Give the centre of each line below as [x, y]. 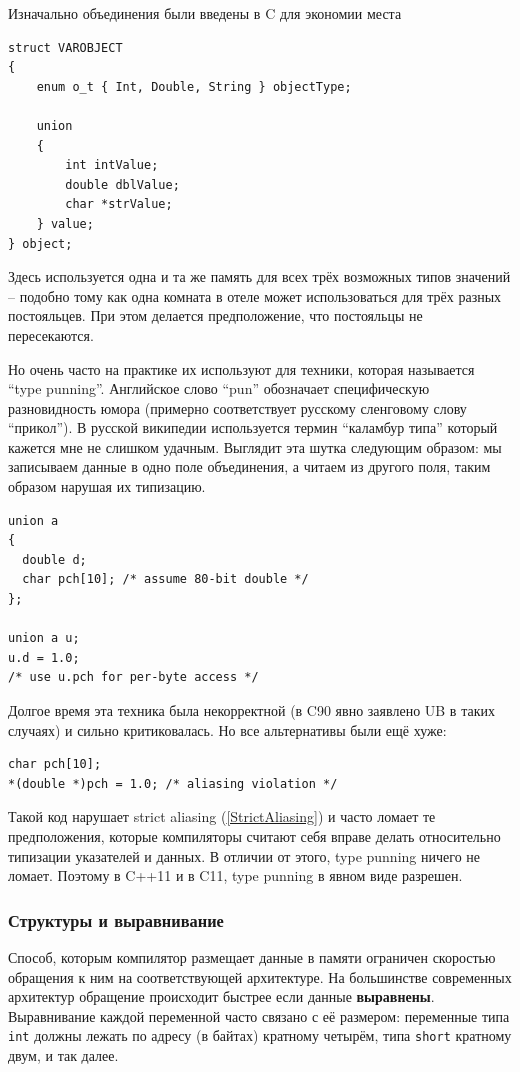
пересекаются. [51, 334]
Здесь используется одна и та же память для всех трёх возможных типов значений [259, 276]
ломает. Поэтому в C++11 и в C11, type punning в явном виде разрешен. [235, 875]
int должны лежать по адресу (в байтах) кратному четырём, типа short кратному [260, 1035]
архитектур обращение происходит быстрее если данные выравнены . [221, 996]
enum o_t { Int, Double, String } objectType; [194, 86]
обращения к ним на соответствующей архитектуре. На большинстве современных [260, 976]
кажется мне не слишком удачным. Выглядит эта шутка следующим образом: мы [255, 446]
